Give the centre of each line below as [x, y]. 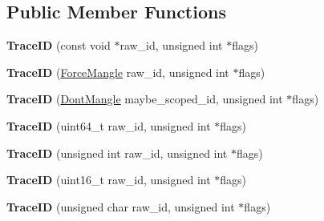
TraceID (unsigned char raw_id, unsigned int [121, 206]
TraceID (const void [59, 45]
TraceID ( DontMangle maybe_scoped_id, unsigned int [145, 99]
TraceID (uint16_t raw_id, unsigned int [109, 180]
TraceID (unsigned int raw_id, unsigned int [117, 153]
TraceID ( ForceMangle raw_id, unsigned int [118, 72]
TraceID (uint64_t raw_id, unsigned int [109, 125]
